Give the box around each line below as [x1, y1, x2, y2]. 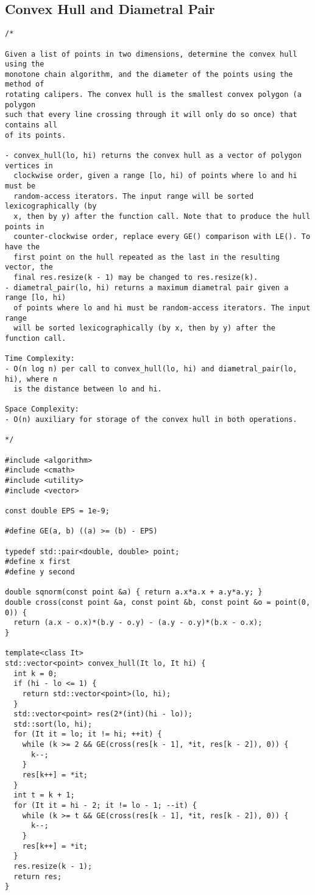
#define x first [5, 557, 71, 566]
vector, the [5, 263, 53, 272]
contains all [5, 121, 57, 130]
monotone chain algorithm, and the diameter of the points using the [5, 70, 293, 79]
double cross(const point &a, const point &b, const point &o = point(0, [5, 597, 311, 607]
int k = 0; [13, 669, 57, 678]
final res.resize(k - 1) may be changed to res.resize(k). [13, 273, 258, 282]
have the [5, 242, 40, 251]
